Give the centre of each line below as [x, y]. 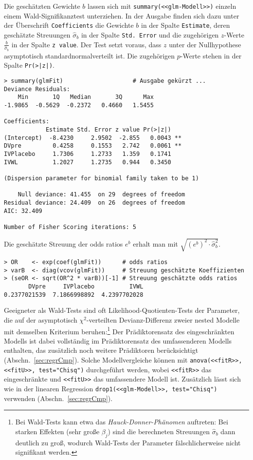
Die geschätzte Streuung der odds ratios [63, 243]
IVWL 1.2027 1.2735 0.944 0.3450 [88, 162]
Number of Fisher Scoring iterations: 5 [70, 227]
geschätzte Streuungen [37, 34]
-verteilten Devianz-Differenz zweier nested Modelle [163, 319]
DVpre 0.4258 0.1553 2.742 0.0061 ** [93, 146]
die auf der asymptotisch [41, 319]
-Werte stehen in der [211, 55]
